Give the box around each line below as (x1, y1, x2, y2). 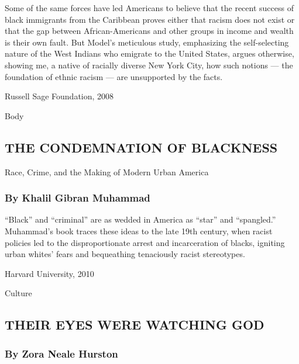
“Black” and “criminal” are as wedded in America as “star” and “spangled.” (5, 213, 276, 226)
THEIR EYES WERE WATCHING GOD (5, 316, 264, 334)
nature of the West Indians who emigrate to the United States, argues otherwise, (5, 47, 294, 60)
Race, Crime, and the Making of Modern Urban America (5, 165, 209, 178)
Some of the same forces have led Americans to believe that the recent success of (5, 2, 294, 13)
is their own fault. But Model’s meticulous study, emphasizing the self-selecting (5, 36, 289, 48)
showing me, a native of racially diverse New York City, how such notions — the (5, 58, 293, 71)
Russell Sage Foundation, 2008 (5, 90, 114, 102)
